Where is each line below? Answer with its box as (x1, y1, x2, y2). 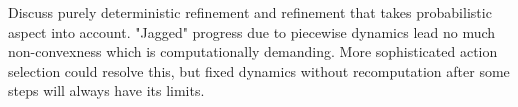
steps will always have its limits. (8, 80, 205, 101)
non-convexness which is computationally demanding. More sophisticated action (8, 41, 498, 62)
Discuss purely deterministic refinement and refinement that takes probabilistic (8, 2, 492, 22)
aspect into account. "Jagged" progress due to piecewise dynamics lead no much (8, 21, 496, 42)
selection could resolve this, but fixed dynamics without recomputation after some (8, 60, 510, 81)
